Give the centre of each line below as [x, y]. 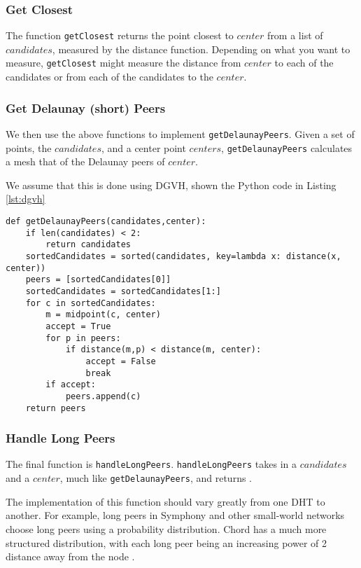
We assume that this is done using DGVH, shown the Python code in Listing [171, 185]
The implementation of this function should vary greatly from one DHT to [165, 501]
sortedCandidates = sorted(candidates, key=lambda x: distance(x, [183, 256]
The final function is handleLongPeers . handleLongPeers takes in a [151, 464]
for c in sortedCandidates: [91, 303]
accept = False [121, 361]
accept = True [78, 326]
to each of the [304, 63]
